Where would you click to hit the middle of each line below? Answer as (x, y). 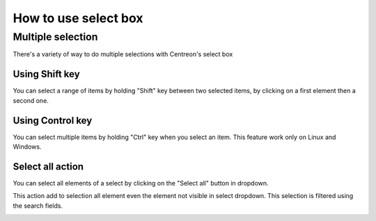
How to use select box (78, 18)
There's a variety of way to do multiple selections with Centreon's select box (123, 54)
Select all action (48, 166)
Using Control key (53, 121)
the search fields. (38, 206)
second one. (31, 100)
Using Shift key (46, 74)
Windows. (27, 147)
